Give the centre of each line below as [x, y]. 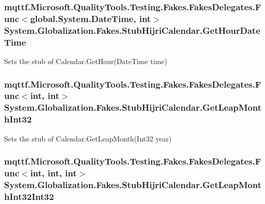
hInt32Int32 [29, 196]
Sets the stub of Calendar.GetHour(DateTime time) [86, 61]
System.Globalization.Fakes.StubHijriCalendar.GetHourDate [132, 30]
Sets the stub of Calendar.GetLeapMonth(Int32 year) [88, 138]
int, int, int [53, 173]
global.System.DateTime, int [90, 18]
